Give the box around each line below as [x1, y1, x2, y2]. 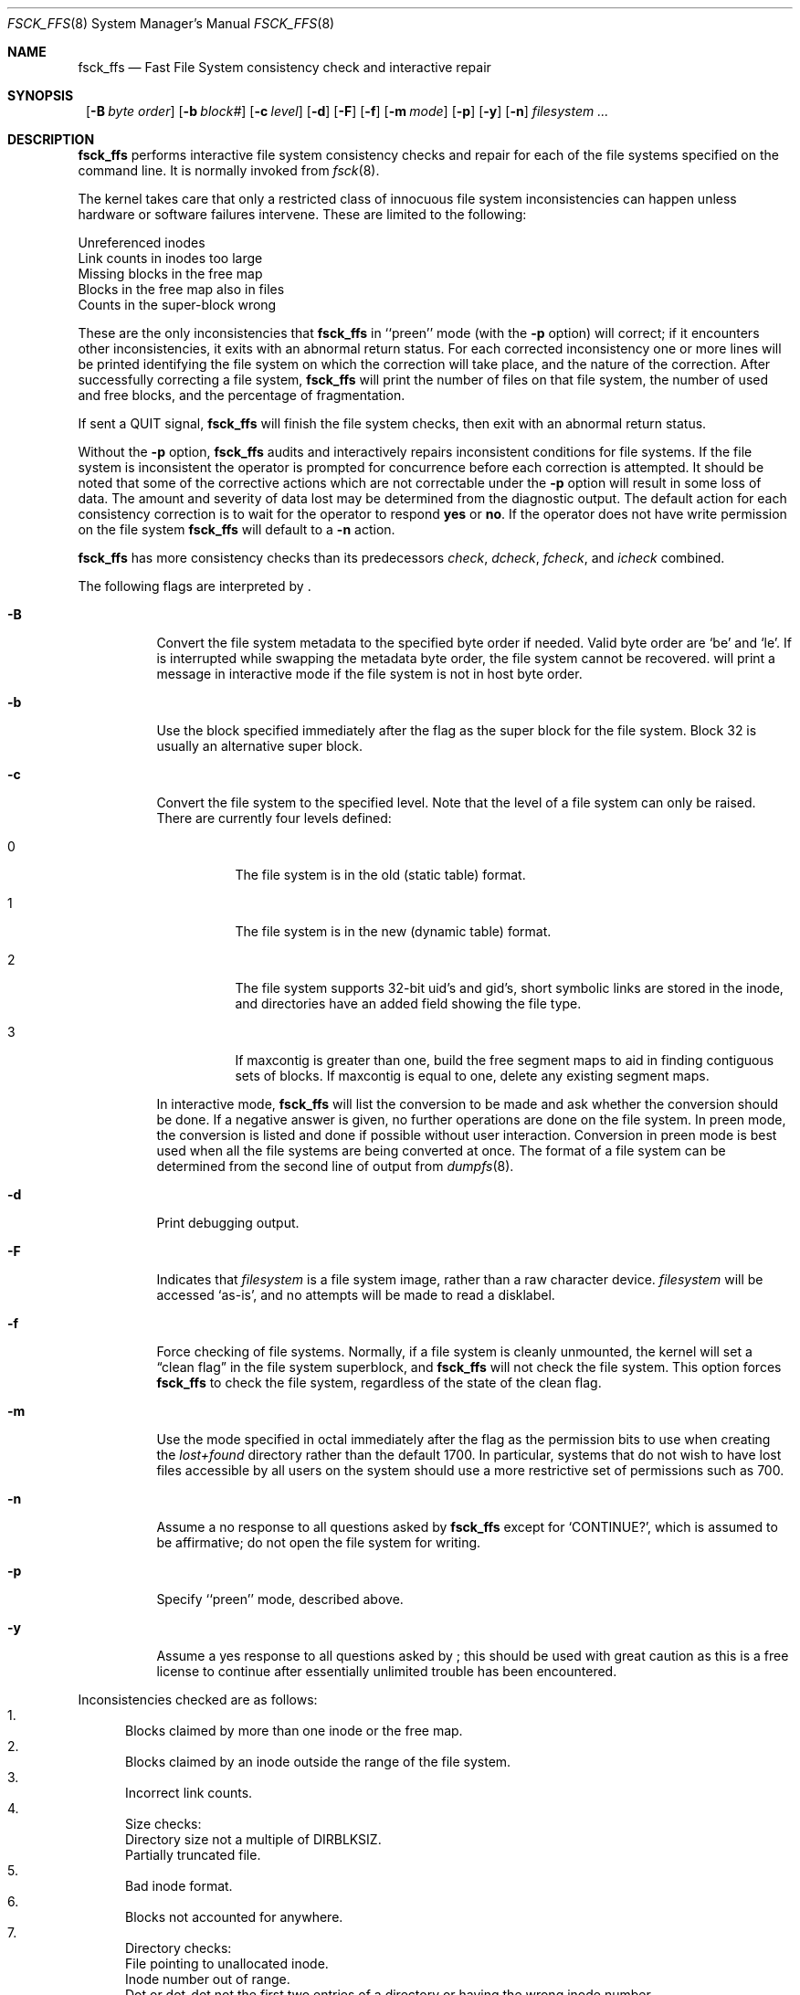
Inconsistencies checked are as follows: [78, 1692, 318, 1707]
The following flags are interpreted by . [78, 578, 311, 594]
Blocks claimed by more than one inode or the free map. [125, 1723, 463, 1738]
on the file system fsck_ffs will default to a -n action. [78, 522, 395, 537]
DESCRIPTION [7, 132, 95, 147]
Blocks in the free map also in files [78, 281, 285, 297]
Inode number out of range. [125, 1971, 290, 1987]
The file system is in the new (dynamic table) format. [235, 924, 552, 939]
